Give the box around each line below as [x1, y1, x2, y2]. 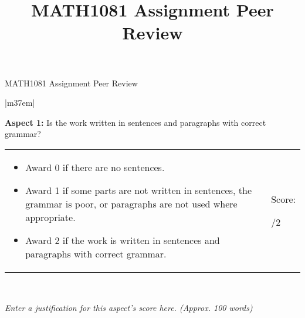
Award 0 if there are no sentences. [25, 160, 165, 174]
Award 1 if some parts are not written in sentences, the [25, 183, 252, 197]
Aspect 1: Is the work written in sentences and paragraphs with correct [5, 116, 266, 128]
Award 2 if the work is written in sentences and [25, 233, 220, 247]
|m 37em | [5, 96, 35, 109]
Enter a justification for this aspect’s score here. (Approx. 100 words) [5, 301, 253, 313]
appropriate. [25, 210, 76, 224]
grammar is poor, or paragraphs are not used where [25, 196, 238, 210]
